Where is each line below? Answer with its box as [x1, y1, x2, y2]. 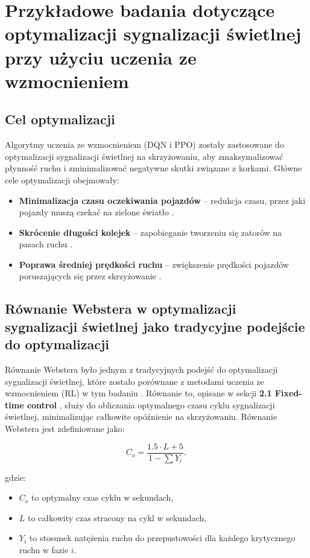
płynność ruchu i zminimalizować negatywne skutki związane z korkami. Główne [5, 162, 302, 174]
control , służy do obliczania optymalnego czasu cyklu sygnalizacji [27, 398, 275, 411]
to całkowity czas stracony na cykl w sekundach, [28, 511, 207, 524]
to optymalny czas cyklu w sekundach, [31, 491, 174, 504]
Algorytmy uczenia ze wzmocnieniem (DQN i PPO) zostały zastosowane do [5, 138, 284, 151]
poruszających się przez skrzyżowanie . [19, 270, 162, 282]
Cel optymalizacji [5, 110, 115, 128]
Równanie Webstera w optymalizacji [5, 299, 236, 318]
